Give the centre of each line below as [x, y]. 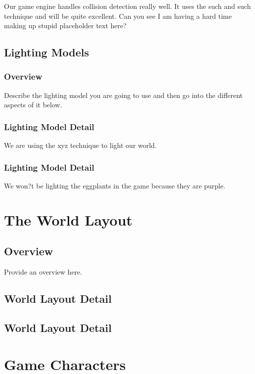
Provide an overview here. [43, 272]
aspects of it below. [33, 105]
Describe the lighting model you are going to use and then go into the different [124, 95]
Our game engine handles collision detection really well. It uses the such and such [127, 6]
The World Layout [68, 219]
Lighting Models [47, 52]
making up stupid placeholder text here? [65, 25]
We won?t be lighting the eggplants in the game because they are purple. [115, 186]
